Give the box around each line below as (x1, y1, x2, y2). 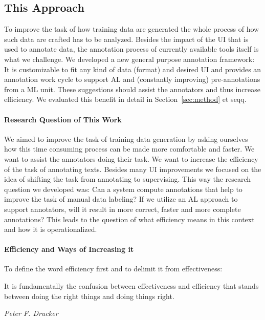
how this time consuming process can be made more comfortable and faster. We (4, 143, 255, 154)
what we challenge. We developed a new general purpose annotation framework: (4, 53, 255, 64)
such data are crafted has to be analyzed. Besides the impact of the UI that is (4, 33, 249, 44)
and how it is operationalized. (4, 224, 97, 234)
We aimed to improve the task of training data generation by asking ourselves (4, 133, 248, 144)
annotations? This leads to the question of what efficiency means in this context (4, 214, 255, 224)
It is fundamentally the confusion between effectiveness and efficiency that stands (4, 281, 259, 291)
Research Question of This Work (4, 114, 122, 124)
